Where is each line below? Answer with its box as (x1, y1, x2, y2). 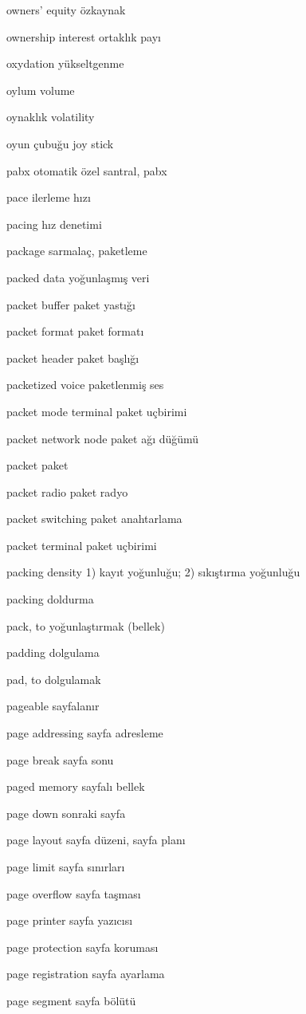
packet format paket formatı (6, 323, 144, 340)
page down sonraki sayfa (6, 804, 126, 821)
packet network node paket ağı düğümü (6, 430, 199, 446)
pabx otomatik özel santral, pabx (6, 162, 167, 179)
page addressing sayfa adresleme (6, 725, 163, 741)
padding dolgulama (6, 644, 100, 661)
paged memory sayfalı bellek (6, 778, 145, 795)
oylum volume (6, 81, 75, 98)
